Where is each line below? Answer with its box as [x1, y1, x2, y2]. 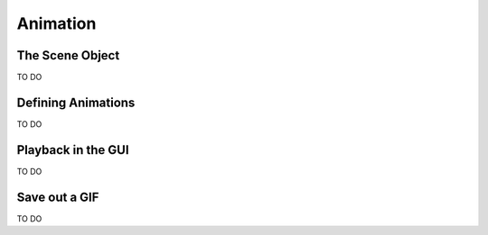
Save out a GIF [16, 189, 99, 204]
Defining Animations [16, 95, 136, 110]
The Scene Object [16, 48, 120, 63]
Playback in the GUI [16, 142, 130, 158]
